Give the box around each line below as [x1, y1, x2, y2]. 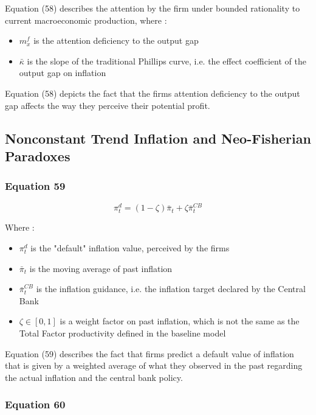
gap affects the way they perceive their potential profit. [5, 99, 210, 111]
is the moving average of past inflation [29, 262, 173, 274]
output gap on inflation [19, 66, 106, 79]
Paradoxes [5, 146, 70, 165]
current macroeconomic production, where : [5, 13, 167, 26]
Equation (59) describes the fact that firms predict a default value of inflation [5, 347, 294, 360]
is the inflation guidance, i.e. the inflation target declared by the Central [36, 282, 306, 295]
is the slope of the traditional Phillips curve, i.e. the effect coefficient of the [27, 54, 306, 67]
